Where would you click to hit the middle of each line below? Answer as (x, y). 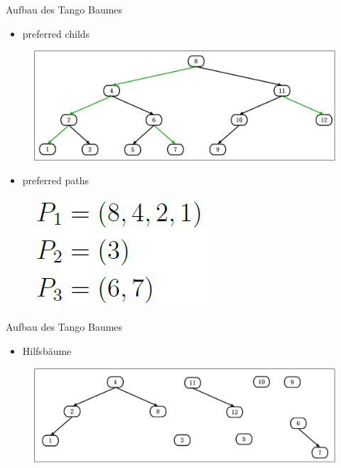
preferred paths (55, 180)
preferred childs (56, 33)
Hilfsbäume (47, 351)
